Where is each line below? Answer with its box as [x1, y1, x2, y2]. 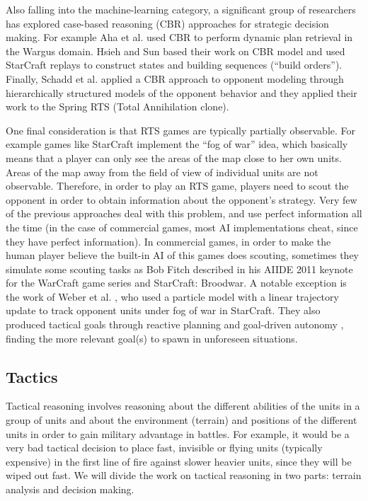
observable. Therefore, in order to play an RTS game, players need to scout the [6, 178, 349, 193]
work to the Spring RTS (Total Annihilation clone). [6, 99, 229, 114]
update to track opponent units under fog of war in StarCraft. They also [6, 303, 321, 318]
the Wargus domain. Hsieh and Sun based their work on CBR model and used [6, 43, 345, 58]
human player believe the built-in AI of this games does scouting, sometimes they [6, 248, 360, 263]
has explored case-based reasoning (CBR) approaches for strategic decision [6, 16, 329, 30]
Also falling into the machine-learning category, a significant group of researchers [6, 2, 356, 16]
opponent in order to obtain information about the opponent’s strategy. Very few [6, 192, 357, 207]
